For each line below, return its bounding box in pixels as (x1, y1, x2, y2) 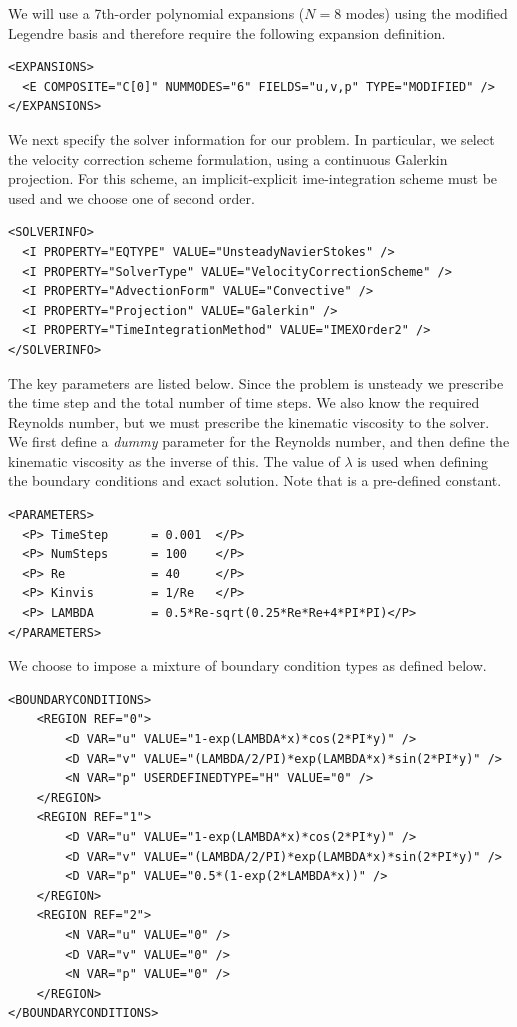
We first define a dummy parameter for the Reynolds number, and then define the (8, 431, 510, 452)
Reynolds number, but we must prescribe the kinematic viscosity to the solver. (8, 411, 490, 432)
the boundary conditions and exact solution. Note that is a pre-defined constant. (8, 470, 502, 491)
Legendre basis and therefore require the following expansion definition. (8, 22, 446, 43)
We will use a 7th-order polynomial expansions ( (8, 3, 305, 23)
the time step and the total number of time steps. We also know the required (8, 392, 480, 413)
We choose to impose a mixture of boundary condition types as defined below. (8, 655, 487, 676)
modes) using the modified (345, 3, 508, 23)
